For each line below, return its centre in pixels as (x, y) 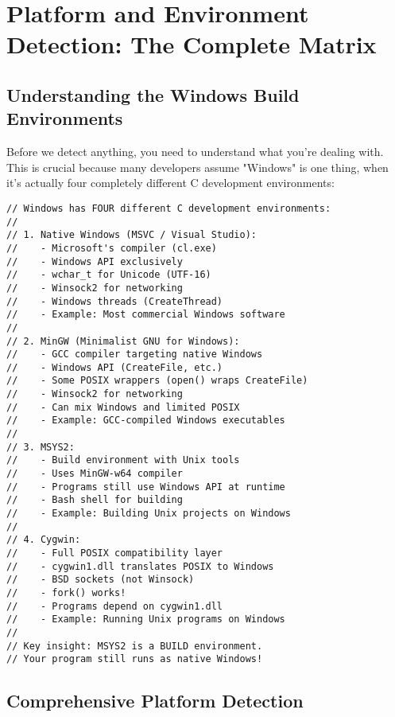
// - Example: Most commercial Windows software (146, 315)
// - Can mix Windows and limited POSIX (123, 407)
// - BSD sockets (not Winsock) (101, 580)
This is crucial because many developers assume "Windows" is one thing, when (197, 167)
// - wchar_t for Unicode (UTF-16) (109, 275)
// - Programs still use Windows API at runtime (146, 487)
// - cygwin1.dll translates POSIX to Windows (140, 566)
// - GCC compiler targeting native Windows (135, 355)
